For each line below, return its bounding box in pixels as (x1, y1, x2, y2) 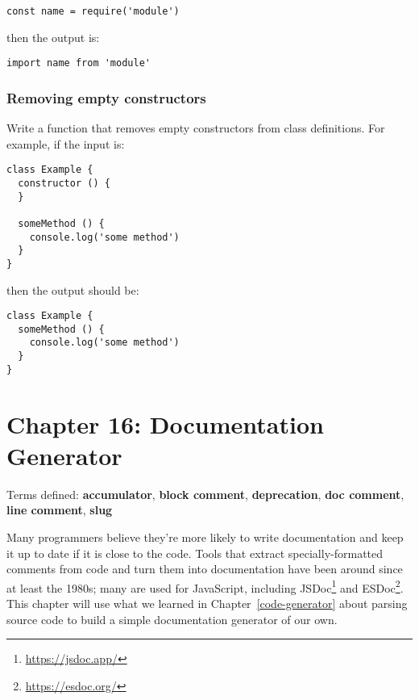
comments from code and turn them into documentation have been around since (6, 560, 403, 577)
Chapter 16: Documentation (6, 407, 324, 440)
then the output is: (6, 28, 100, 45)
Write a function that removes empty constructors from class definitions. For (6, 119, 385, 136)
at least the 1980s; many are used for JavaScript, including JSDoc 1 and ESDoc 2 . (6, 576, 404, 596)
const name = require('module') (6, 6, 180, 17)
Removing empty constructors (6, 87, 206, 107)
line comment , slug (6, 501, 113, 518)
